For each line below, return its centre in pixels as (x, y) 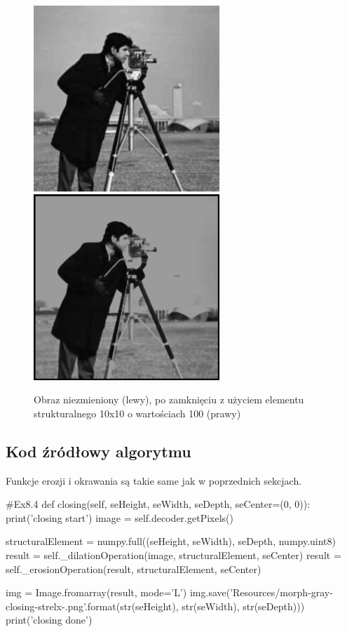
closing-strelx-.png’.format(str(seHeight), (92, 606)
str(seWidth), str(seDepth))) (243, 606)
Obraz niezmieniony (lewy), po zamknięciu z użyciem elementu (169, 399)
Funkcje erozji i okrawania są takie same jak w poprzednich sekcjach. (154, 480)
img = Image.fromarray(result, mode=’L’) (96, 592)
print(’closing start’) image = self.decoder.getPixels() (120, 517)
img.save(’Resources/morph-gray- (261, 592)
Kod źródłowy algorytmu (98, 451)
